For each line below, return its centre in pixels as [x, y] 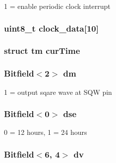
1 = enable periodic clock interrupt [57, 6]
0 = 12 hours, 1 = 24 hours [46, 132]
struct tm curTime [42, 51]
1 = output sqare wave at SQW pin [58, 92]
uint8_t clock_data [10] [51, 28]
